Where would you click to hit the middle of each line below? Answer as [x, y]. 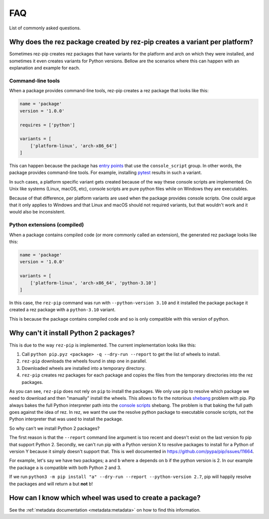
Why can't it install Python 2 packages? [72, 333]
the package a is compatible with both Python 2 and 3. [65, 467]
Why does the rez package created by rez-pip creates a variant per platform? [131, 42]
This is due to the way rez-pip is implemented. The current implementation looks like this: [103, 345]
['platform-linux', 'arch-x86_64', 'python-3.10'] [93, 283]
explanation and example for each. [45, 68]
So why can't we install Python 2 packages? [54, 428]
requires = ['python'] [47, 125]
